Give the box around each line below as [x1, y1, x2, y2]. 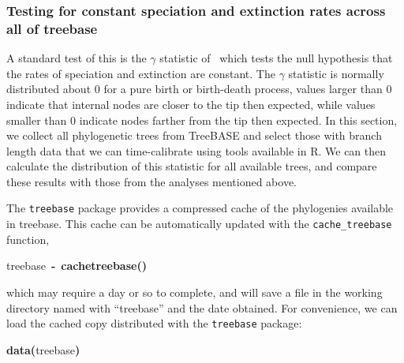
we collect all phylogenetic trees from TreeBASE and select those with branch [6, 127, 382, 144]
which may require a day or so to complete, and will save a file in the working [6, 283, 383, 300]
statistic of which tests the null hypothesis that [159, 50, 393, 66]
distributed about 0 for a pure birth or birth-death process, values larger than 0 [6, 80, 392, 97]
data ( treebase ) [6, 341, 80, 357]
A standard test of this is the [6, 50, 147, 66]
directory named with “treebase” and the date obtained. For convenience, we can [6, 299, 398, 316]
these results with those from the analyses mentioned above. [6, 173, 297, 189]
